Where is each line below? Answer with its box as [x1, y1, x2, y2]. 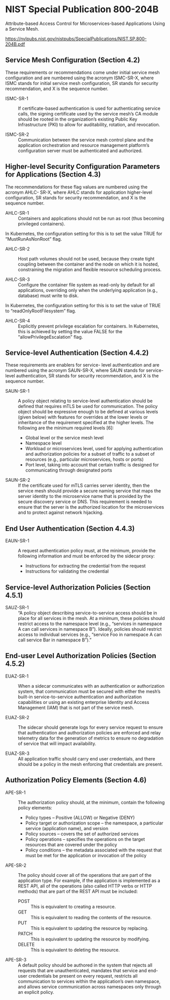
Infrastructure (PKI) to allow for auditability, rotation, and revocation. [18, 121, 160, 128]
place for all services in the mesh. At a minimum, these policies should [18, 615, 165, 621]
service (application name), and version [25, 825, 109, 831]
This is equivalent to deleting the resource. [30, 947, 120, 953]
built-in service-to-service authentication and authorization [18, 693, 142, 700]
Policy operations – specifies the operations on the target [25, 836, 145, 842]
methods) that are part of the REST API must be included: [18, 888, 138, 894]
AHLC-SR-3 [5, 276, 30, 282]
